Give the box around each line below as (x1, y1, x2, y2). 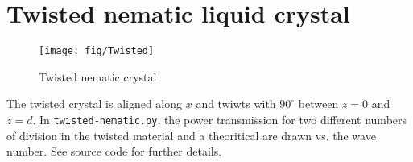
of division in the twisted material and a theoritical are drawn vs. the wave (6, 127, 376, 143)
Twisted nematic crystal (39, 68, 157, 85)
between (298, 95, 339, 112)
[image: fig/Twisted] (39, 45, 155, 57)
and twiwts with (196, 95, 276, 112)
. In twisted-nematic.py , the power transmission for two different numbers (32, 110, 407, 127)
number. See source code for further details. (6, 143, 222, 160)
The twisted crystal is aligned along (6, 95, 183, 112)
